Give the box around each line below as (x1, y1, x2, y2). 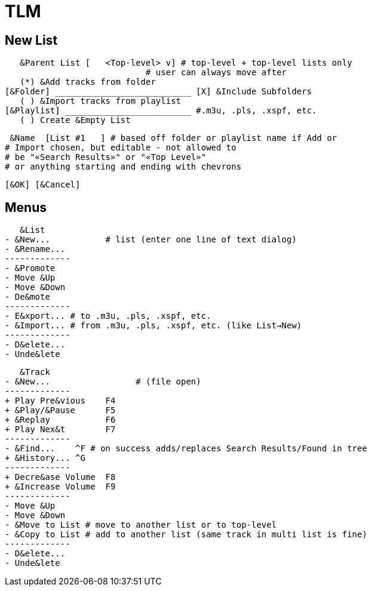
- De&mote (5, 292, 50, 302)
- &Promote (5, 263, 56, 273)
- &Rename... (5, 244, 66, 254)
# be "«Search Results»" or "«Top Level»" (5, 152, 207, 162)
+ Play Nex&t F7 (5, 424, 116, 435)
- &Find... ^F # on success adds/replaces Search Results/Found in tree (5, 444, 367, 454)
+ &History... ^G (5, 453, 85, 463)
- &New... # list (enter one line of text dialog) (5, 235, 297, 245)
